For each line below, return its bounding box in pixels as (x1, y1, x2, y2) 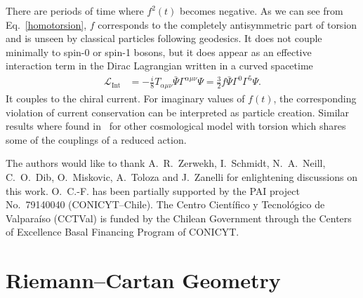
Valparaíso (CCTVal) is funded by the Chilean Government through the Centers (6, 210, 352, 225)
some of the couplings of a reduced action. (6, 132, 187, 147)
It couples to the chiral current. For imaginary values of (6, 90, 245, 105)
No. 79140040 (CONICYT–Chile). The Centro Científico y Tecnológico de (6, 197, 325, 212)
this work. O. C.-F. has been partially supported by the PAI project (6, 183, 300, 198)
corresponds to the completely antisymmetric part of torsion (98, 17, 357, 32)
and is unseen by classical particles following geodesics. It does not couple (6, 31, 322, 46)
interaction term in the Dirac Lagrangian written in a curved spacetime (6, 58, 313, 73)
